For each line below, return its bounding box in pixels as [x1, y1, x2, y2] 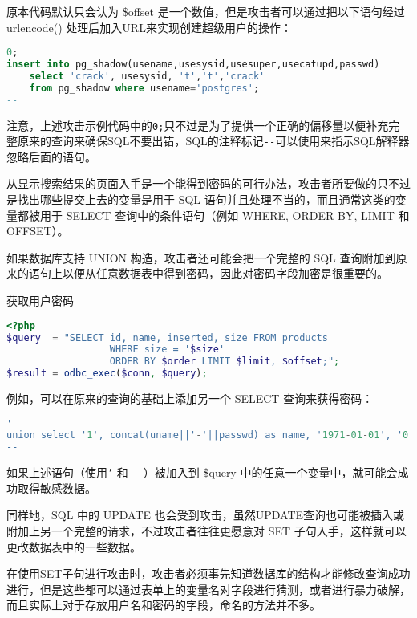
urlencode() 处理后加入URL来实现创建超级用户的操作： [6, 18, 292, 35]
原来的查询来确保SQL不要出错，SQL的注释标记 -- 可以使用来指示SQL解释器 [17, 132, 410, 149]
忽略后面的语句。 [6, 148, 96, 165]
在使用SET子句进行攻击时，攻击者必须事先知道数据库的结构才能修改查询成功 [6, 565, 411, 582]
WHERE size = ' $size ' [109, 344, 225, 356]
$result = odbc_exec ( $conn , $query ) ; [6, 368, 208, 380]
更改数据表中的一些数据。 [6, 538, 141, 555]
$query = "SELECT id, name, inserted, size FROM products [6, 331, 328, 344]
